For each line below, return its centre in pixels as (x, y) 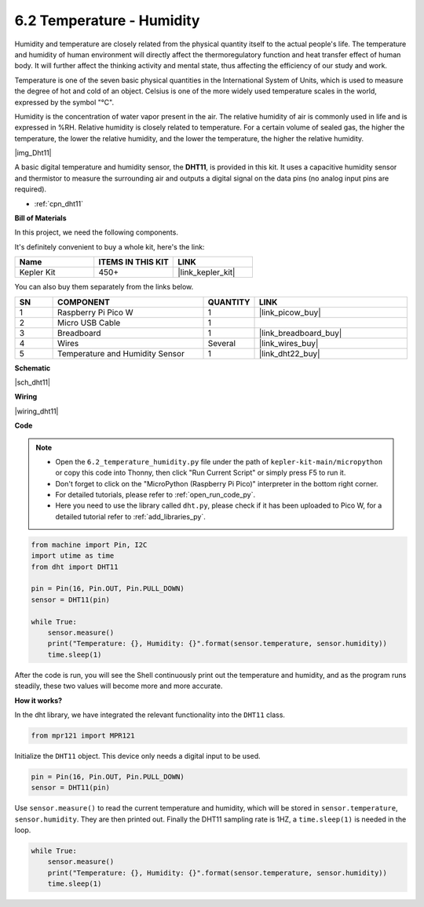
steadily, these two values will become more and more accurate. (119, 686)
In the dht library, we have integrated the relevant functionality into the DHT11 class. (150, 715)
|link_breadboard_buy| (300, 333)
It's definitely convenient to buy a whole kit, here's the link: (110, 246)
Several (221, 343)
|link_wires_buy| (289, 343)
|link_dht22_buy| (289, 353)
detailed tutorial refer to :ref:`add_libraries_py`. (130, 516)
